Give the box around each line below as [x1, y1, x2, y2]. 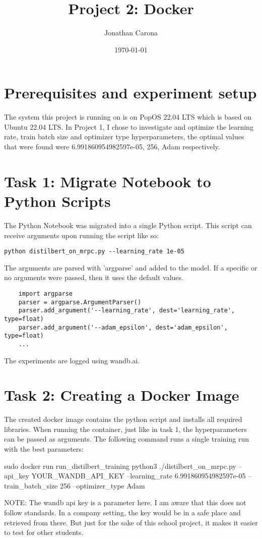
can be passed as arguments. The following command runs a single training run [4, 434, 249, 444]
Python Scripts [4, 191, 111, 211]
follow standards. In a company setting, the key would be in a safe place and [4, 507, 241, 518]
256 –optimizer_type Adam [59, 480, 145, 491]
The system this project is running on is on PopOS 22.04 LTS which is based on [4, 112, 252, 122]
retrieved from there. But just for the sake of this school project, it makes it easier [4, 517, 258, 527]
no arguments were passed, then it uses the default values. [4, 272, 183, 283]
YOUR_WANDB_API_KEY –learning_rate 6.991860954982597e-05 [31, 470, 246, 481]
